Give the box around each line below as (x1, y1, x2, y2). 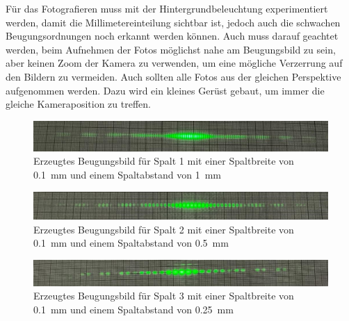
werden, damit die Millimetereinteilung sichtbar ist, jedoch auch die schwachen (6, 15, 341, 29)
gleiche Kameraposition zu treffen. (6, 97, 151, 111)
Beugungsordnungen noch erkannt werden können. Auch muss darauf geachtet (6, 28, 339, 43)
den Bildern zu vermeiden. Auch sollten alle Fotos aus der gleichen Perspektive (6, 69, 341, 83)
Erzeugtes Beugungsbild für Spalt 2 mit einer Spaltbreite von (33, 222, 294, 236)
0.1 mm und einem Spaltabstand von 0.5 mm (33, 236, 229, 250)
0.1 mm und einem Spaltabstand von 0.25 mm (33, 302, 234, 316)
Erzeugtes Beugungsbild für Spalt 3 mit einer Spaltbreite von (33, 288, 294, 303)
